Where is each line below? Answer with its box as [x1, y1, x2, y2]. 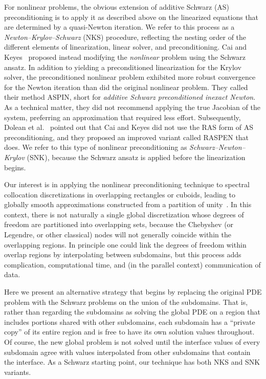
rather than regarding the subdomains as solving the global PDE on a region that [4, 306, 260, 317]
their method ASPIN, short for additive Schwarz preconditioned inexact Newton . [4, 92, 256, 102]
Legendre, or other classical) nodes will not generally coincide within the [4, 229, 231, 240]
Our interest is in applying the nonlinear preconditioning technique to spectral [4, 179, 250, 190]
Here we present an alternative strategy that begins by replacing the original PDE [4, 286, 262, 297]
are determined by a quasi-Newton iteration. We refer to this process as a [4, 21, 235, 32]
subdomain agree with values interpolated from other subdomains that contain [4, 346, 251, 357]
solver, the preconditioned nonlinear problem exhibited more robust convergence [4, 72, 256, 82]
